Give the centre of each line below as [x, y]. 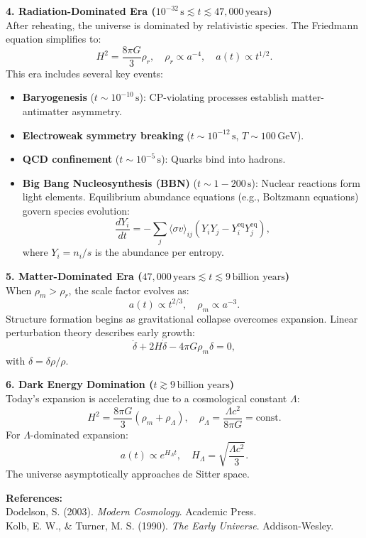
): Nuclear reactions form [306, 182]
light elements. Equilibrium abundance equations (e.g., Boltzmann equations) [190, 197]
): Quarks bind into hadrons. [223, 159]
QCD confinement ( [71, 159]
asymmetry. [97, 111]
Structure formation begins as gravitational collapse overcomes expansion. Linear [182, 318]
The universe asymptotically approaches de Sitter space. [128, 473]
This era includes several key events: [85, 73]
